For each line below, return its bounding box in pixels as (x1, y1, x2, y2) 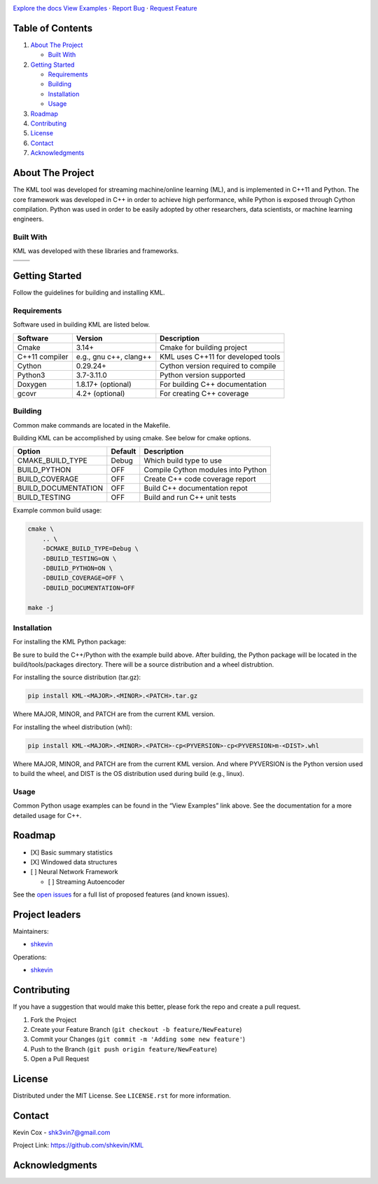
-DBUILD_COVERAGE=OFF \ (42, 574, 124, 582)
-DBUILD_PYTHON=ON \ (42, 564, 113, 572)
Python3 (17, 370, 45, 380)
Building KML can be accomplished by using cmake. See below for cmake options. (13, 434, 251, 442)
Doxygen (17, 379, 47, 389)
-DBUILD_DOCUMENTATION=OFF (42, 584, 136, 592)
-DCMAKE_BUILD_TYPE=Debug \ (42, 545, 139, 553)
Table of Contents (13, 22, 93, 34)
